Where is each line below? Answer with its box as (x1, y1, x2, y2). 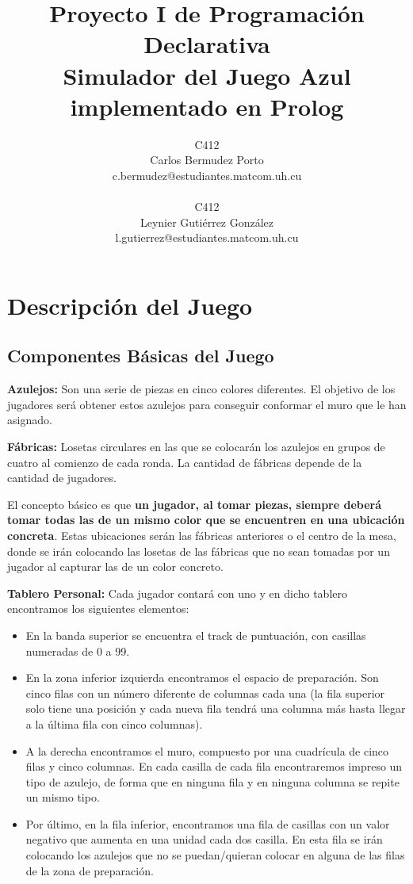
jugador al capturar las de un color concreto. (7, 558, 224, 575)
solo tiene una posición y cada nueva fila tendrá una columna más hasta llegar (25, 700, 406, 717)
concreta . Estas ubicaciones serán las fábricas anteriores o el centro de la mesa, (7, 526, 396, 543)
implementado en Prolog (70, 90, 344, 122)
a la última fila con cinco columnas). (25, 715, 203, 732)
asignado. (7, 411, 52, 428)
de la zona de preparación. (25, 862, 154, 878)
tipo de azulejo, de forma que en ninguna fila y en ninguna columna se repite (25, 773, 400, 790)
